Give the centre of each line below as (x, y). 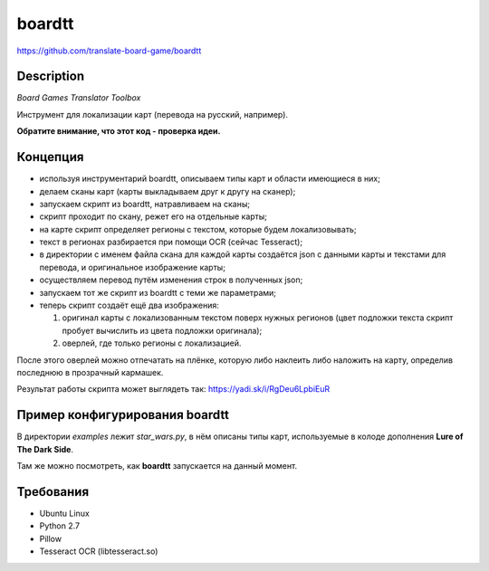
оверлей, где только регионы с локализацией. (152, 343)
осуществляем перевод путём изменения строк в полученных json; (171, 280)
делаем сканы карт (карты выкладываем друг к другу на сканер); (168, 191)
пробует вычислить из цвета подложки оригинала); (162, 330)
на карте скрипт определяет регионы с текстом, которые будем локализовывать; (198, 229)
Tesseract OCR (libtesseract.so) (99, 551)
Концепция (50, 157)
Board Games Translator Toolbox (79, 98)
